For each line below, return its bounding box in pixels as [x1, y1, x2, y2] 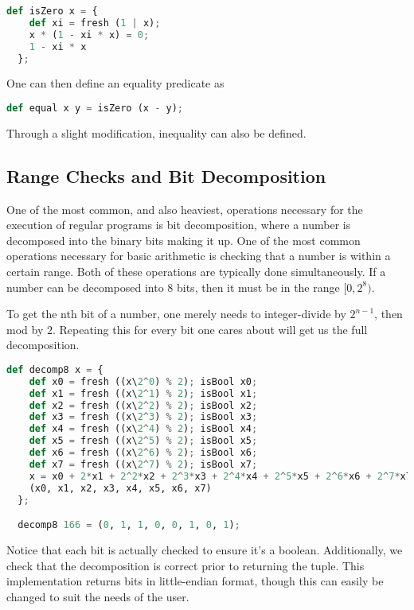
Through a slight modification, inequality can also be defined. [6, 124, 307, 141]
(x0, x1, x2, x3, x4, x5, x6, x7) [29, 482, 212, 494]
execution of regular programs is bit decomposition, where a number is [6, 216, 351, 233]
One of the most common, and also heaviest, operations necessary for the [6, 200, 363, 217]
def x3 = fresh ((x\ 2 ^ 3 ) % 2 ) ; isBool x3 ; [29, 411, 258, 423]
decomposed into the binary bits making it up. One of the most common [6, 231, 361, 248]
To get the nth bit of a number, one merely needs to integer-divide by [6, 305, 346, 322]
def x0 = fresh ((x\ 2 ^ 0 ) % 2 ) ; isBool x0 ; [29, 375, 258, 387]
